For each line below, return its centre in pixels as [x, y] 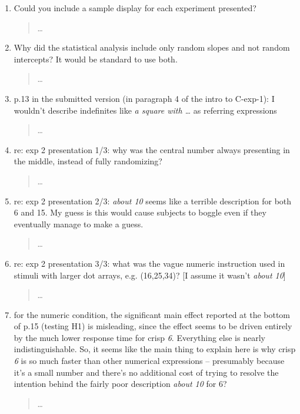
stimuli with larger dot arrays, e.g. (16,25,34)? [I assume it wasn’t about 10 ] [150, 275]
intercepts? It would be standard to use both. [96, 59]
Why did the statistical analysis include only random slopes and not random [152, 47]
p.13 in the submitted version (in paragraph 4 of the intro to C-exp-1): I [144, 98]
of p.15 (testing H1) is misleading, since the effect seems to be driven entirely [153, 326]
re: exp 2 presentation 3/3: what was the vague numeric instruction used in [149, 263]
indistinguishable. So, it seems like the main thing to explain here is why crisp [155, 349]
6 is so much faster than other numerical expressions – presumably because [149, 361]
